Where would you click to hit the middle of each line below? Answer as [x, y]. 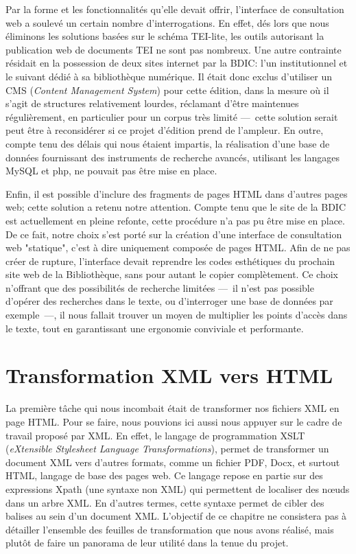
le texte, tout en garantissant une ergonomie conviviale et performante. [155, 328]
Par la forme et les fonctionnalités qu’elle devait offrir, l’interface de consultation [175, 9]
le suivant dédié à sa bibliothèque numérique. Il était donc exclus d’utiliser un [169, 76]
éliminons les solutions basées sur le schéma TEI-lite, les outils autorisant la [165, 36]
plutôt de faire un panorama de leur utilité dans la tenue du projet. [147, 543]
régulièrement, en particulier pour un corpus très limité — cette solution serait [172, 116]
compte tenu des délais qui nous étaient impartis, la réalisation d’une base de [168, 143]
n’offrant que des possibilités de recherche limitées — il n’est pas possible [160, 287]
